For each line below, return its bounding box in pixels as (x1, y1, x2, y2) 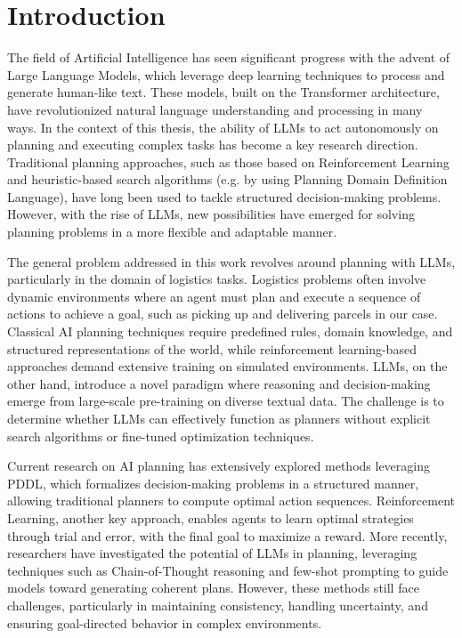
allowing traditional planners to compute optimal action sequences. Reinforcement (7, 491, 455, 510)
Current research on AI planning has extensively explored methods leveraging (7, 456, 430, 475)
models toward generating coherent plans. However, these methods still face (7, 578, 419, 597)
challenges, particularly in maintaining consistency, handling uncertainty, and (7, 595, 428, 614)
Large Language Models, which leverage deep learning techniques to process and (7, 65, 445, 84)
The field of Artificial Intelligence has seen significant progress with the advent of (7, 48, 450, 67)
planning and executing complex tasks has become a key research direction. (7, 135, 418, 154)
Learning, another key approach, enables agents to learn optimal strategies (7, 508, 414, 527)
